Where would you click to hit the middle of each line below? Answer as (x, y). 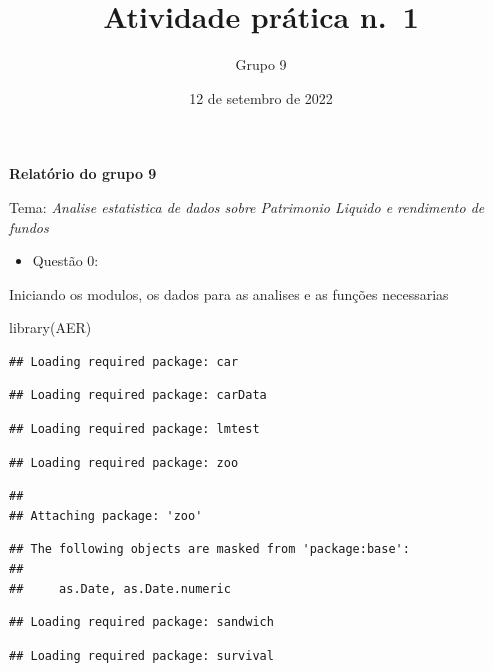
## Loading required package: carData (138, 395)
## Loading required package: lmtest (134, 429)
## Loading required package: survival (141, 655)
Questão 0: (65, 260)
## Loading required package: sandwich (141, 622)
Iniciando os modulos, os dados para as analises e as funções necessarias (229, 293)
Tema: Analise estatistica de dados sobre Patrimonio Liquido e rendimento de (247, 206)
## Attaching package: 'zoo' (106, 515)
